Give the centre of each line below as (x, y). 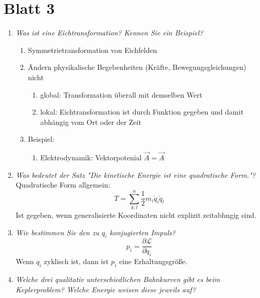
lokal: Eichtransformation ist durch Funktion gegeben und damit (142, 112)
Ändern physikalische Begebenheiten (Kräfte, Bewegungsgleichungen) (137, 67)
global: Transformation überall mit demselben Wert (121, 94)
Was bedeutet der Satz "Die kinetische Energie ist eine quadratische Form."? (136, 174)
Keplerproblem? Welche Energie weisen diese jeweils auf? (106, 289)
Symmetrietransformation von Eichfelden (92, 50)
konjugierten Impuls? (143, 232)
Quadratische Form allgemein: (63, 185)
